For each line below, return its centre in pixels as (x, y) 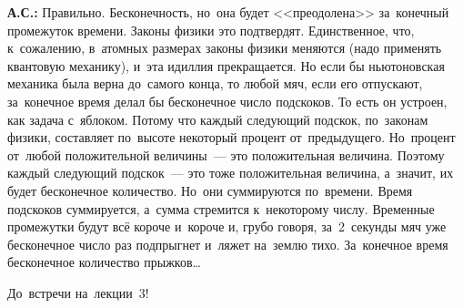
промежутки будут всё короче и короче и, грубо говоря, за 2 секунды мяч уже (227, 226)
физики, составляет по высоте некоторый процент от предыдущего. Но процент (231, 137)
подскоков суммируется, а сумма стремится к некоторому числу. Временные (221, 208)
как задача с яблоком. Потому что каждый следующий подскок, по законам (218, 119)
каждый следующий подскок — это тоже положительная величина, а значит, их (231, 173)
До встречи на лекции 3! (78, 292)
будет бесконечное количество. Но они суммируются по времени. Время (210, 190)
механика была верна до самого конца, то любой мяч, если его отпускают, (215, 83)
